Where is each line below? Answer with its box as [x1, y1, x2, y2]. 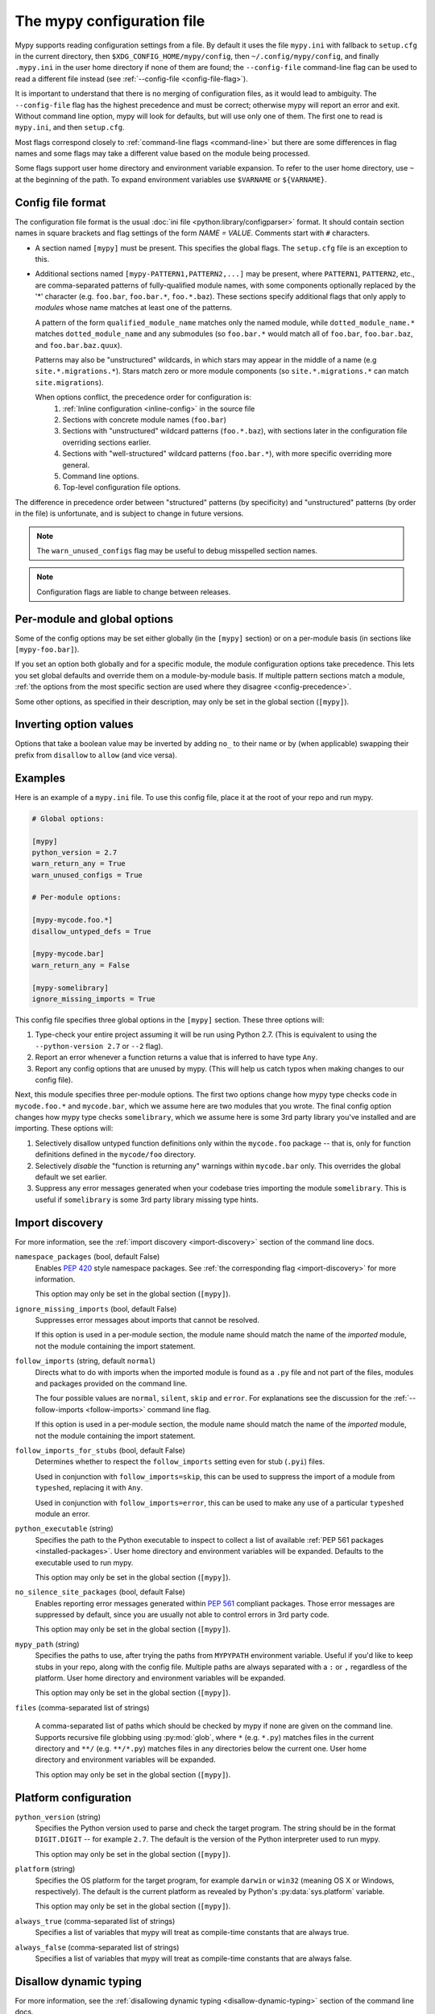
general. [62, 460, 90, 470]
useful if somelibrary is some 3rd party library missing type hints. [35, 1195, 259, 1204]
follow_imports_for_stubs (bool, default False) [14, 1445, 185, 1455]
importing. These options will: [14, 1124, 114, 1133]
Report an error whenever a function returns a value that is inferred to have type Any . [35, 1052, 318, 1063]
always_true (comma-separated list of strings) [14, 1916, 176, 1925]
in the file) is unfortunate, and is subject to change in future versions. [14, 508, 244, 519]
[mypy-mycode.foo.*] [31, 915, 113, 925]
